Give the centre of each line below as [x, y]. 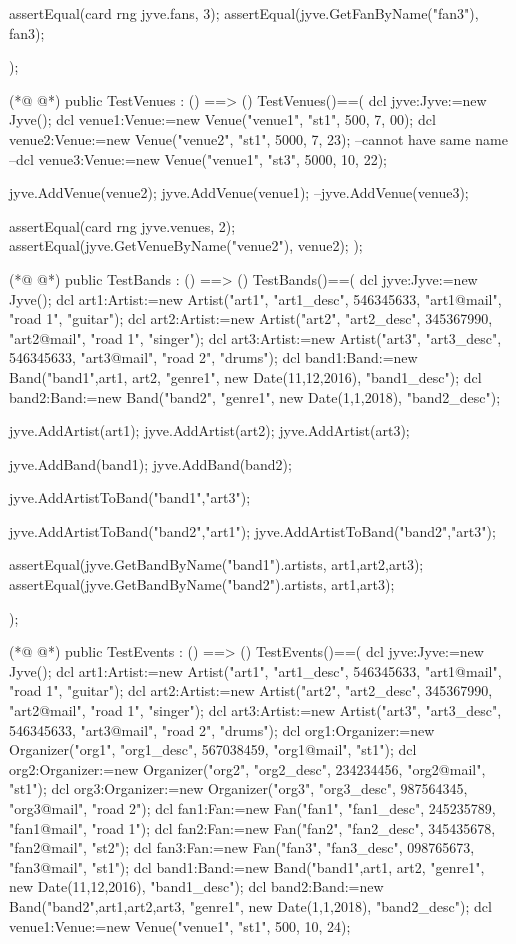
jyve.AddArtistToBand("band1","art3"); [130, 497]
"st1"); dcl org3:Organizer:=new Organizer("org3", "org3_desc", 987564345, [238, 788]
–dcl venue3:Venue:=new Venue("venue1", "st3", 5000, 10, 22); [198, 158]
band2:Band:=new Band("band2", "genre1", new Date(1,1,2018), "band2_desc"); [255, 396]
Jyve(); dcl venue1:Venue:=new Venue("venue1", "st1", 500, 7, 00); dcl [222, 119]
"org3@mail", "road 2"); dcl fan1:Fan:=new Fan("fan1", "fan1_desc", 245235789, [252, 808]
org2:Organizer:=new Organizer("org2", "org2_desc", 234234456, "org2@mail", [247, 768]
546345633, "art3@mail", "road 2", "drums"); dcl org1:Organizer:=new [222, 729]
